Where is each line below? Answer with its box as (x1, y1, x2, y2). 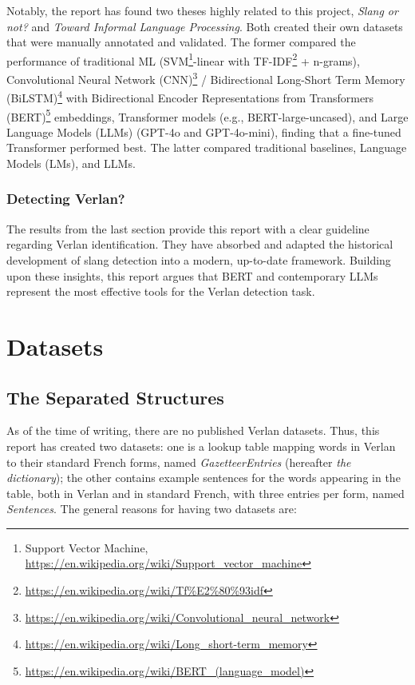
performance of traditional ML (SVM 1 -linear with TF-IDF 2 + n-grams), (6, 50, 360, 69)
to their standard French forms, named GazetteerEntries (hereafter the (6, 453, 351, 470)
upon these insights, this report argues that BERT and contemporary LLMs (6, 267, 378, 284)
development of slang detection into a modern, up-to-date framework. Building (6, 251, 391, 268)
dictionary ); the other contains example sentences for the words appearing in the (6, 469, 401, 486)
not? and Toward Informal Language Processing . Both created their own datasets (6, 18, 403, 34)
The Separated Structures (6, 384, 224, 409)
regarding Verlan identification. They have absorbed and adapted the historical (6, 236, 393, 253)
